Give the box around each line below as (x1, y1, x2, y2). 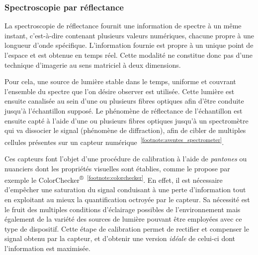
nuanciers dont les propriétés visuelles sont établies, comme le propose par (4, 163, 230, 173)
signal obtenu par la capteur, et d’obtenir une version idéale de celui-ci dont (4, 233, 236, 244)
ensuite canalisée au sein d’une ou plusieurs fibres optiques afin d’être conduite (4, 96, 244, 106)
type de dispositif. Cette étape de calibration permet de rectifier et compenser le (4, 223, 249, 234)
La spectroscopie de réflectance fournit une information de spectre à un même (4, 20, 242, 31)
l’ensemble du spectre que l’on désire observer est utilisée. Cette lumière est (4, 86, 235, 96)
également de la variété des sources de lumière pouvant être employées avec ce (4, 214, 242, 224)
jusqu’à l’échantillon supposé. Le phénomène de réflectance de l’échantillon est (4, 105, 243, 116)
